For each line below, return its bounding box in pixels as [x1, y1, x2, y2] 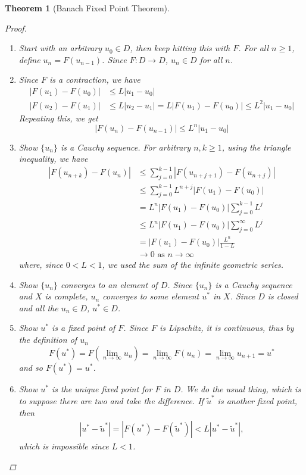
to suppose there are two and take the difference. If [18, 394, 204, 407]
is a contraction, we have [49, 73, 140, 86]
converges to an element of [60, 278, 158, 290]
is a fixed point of [51, 321, 115, 334]
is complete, [45, 290, 88, 302]
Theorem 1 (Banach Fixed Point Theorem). [5, 2, 170, 14]
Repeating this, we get [18, 111, 98, 124]
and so [18, 361, 43, 373]
